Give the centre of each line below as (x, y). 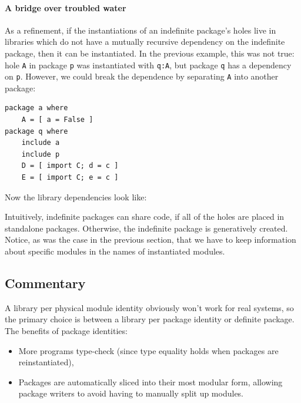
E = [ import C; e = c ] (70, 178)
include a (41, 143)
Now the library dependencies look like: (76, 196)
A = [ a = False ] (57, 120)
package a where (36, 108)
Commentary (45, 283)
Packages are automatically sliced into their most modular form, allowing (150, 381)
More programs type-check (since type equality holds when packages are (148, 350)
